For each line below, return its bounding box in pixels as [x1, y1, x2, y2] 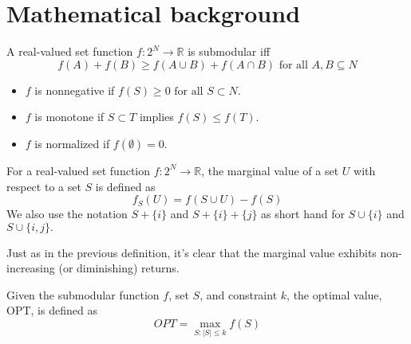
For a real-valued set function [6, 162, 151, 178]
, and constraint [200, 286, 278, 303]
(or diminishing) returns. [58, 260, 180, 276]
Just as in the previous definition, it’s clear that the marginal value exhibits [6, 244, 377, 260]
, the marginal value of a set [201, 162, 339, 178]
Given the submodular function [6, 286, 160, 303]
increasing [6, 260, 55, 276]
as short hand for [261, 205, 345, 222]
